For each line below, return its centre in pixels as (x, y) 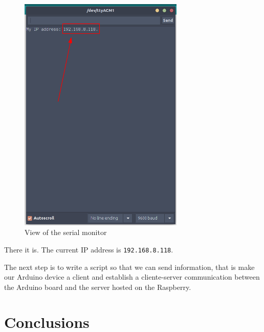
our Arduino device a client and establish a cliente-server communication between (132, 277)
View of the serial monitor (66, 232)
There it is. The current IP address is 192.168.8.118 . (89, 249)
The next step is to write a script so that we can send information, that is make (129, 267)
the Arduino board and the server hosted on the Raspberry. (98, 287)
